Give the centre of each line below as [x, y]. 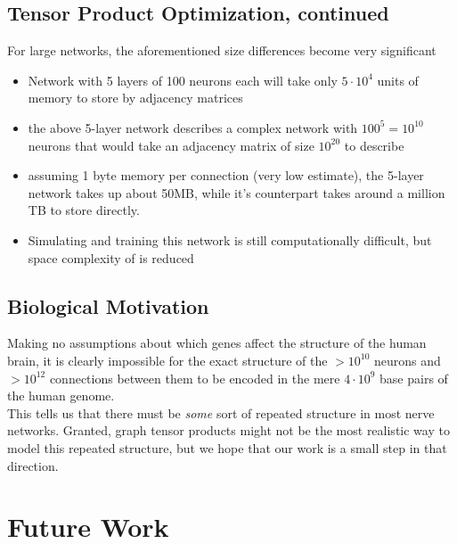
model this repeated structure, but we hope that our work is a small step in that [227, 447]
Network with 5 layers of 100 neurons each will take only [183, 80]
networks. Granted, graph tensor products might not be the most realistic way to [228, 430]
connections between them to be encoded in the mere [195, 378]
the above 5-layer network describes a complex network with [193, 127]
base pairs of [414, 378]
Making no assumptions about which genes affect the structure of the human [217, 343]
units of [398, 80]
